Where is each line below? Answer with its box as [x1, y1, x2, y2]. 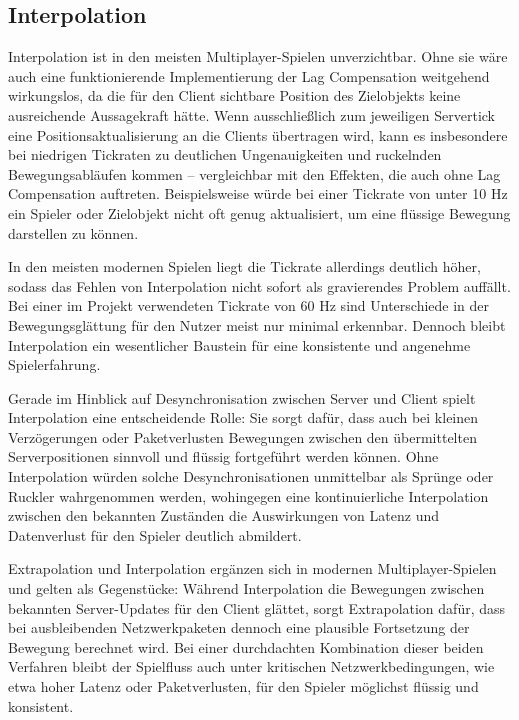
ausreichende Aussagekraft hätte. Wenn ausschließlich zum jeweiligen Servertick [8, 104, 496, 125]
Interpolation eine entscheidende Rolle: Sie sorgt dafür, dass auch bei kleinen [8, 407, 479, 428]
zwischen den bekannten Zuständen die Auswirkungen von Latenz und [8, 505, 439, 526]
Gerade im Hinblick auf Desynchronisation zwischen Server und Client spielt [8, 387, 476, 408]
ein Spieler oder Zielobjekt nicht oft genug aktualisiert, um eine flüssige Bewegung [8, 202, 511, 223]
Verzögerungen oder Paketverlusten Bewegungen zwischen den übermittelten [8, 426, 477, 447]
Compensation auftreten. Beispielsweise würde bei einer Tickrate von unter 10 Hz [8, 183, 508, 204]
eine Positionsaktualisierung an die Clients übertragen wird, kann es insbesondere [8, 124, 508, 145]
